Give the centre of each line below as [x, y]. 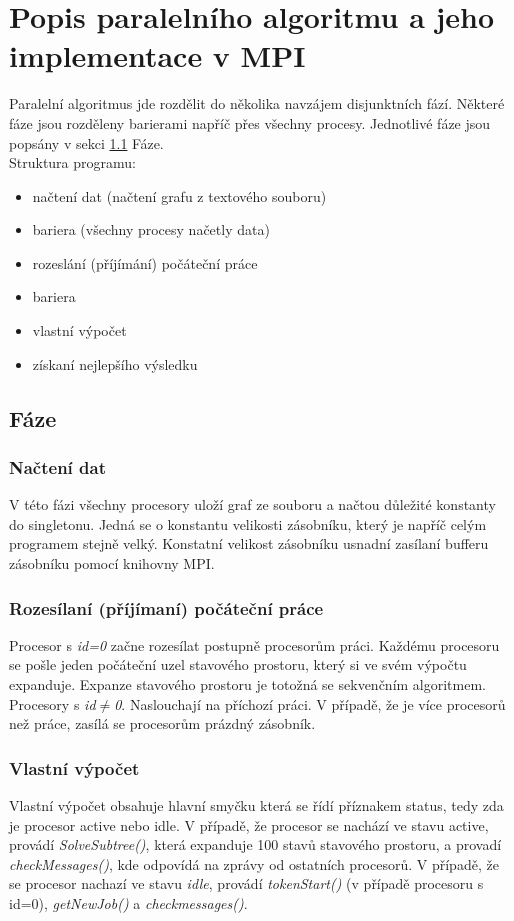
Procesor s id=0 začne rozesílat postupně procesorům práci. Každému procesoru [254, 644]
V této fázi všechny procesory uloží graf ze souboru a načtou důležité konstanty [252, 504]
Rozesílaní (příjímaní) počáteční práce [166, 607]
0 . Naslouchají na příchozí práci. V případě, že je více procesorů [310, 703]
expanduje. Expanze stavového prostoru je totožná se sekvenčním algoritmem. [247, 684]
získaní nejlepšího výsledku [115, 363]
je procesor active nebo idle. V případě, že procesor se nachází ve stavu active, [249, 824]
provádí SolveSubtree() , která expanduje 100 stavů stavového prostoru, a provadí [255, 844]
